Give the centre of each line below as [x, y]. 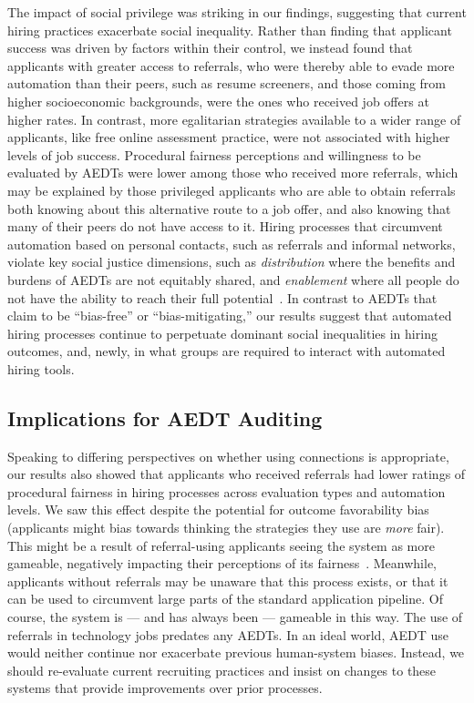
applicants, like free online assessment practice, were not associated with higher [229, 137]
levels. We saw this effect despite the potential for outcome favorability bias [218, 509]
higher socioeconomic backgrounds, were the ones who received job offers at [218, 101]
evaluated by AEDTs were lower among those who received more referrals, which [233, 173]
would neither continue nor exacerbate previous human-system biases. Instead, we [236, 652]
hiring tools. [41, 368]
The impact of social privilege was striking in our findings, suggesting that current [237, 12]
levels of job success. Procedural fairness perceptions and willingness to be [214, 154]
